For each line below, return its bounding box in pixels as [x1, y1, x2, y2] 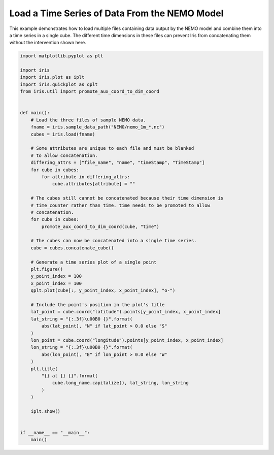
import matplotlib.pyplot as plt [20, 53, 104, 59]
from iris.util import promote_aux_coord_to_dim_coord [20, 89, 159, 94]
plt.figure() [30, 267, 63, 272]
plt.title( [30, 366, 58, 372]
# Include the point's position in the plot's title [30, 302, 165, 307]
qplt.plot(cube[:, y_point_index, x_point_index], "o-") [30, 287, 176, 294]
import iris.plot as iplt [20, 74, 85, 80]
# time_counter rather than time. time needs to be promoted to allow [30, 202, 211, 208]
